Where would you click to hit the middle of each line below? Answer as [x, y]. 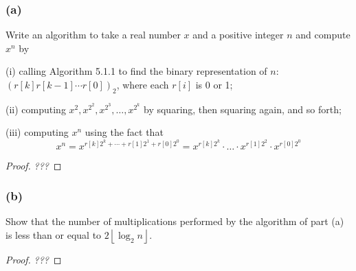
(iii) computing [37, 132]
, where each [143, 84]
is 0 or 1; [214, 84]
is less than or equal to [54, 235]
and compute [323, 35]
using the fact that [124, 132]
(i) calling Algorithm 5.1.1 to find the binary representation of [136, 71]
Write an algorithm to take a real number [93, 35]
